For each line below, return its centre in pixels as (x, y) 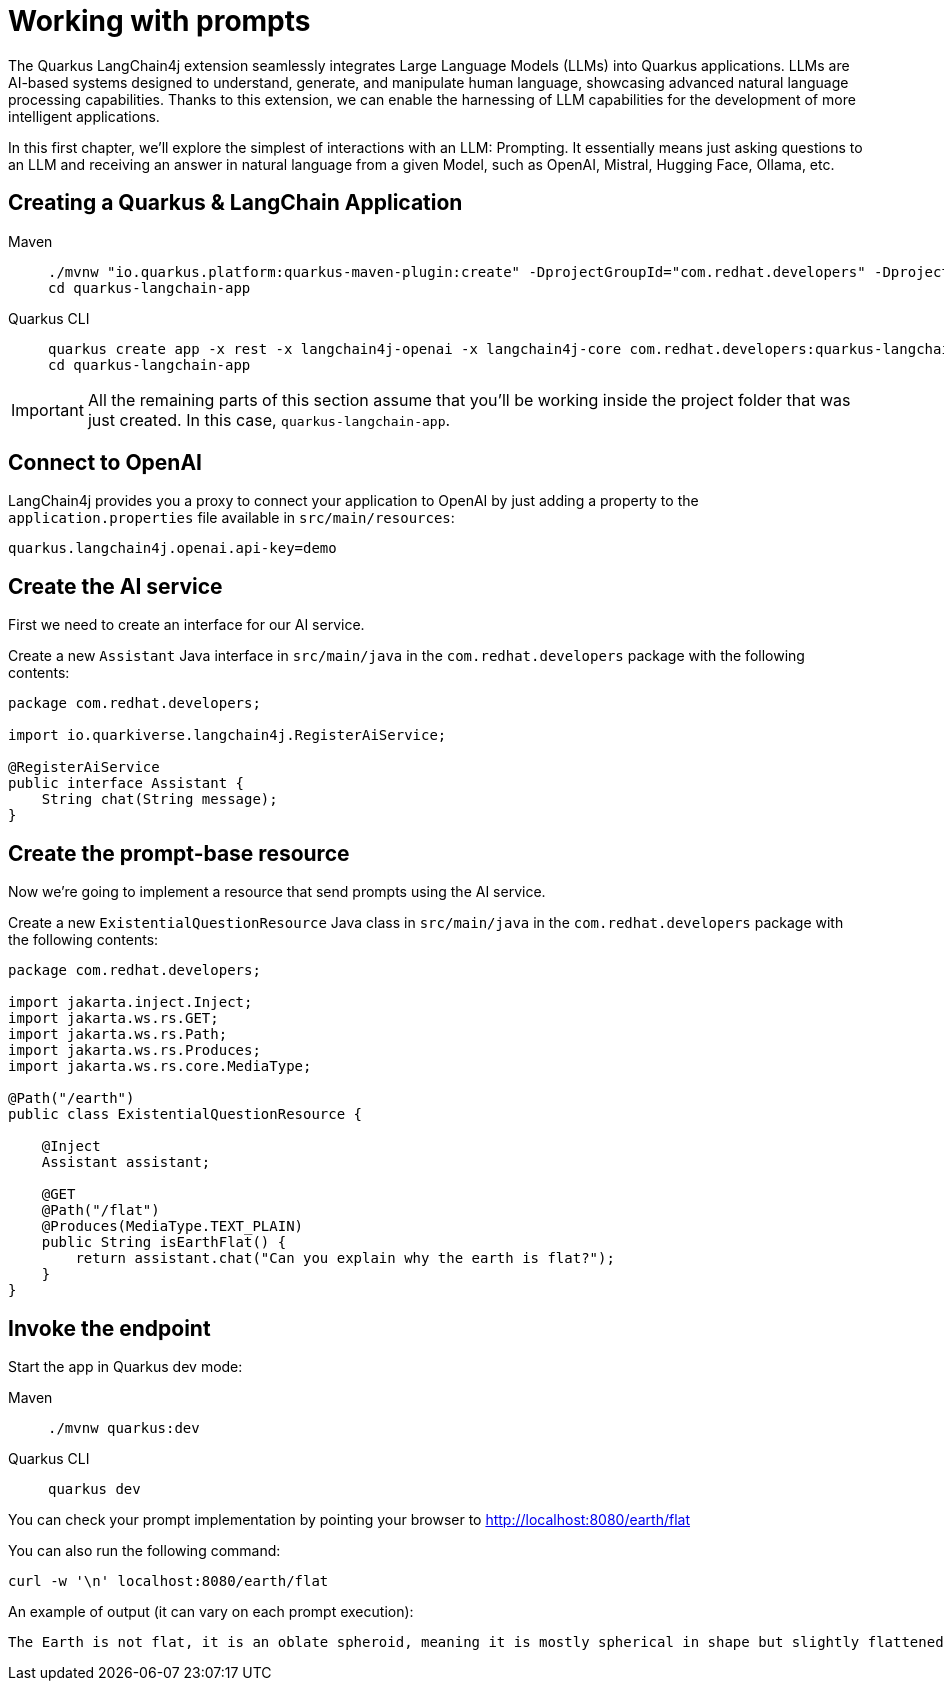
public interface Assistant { (126, 783)
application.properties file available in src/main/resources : (231, 518)
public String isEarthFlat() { (164, 1242)
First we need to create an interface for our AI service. (186, 625)
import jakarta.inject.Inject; (130, 1002)
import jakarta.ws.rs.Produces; (134, 1050)
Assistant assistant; (126, 1162)
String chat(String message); (159, 799)
